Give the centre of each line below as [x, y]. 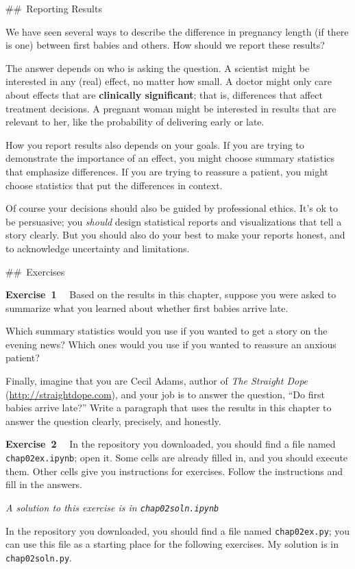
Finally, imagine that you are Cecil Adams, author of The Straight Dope [157, 381]
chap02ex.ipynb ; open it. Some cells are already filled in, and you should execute [177, 458]
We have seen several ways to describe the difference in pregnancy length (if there [177, 31]
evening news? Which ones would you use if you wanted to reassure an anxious [171, 344]
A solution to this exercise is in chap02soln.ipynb [112, 507]
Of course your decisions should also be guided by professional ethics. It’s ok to [172, 208]
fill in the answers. [44, 484]
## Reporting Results [54, 8]
